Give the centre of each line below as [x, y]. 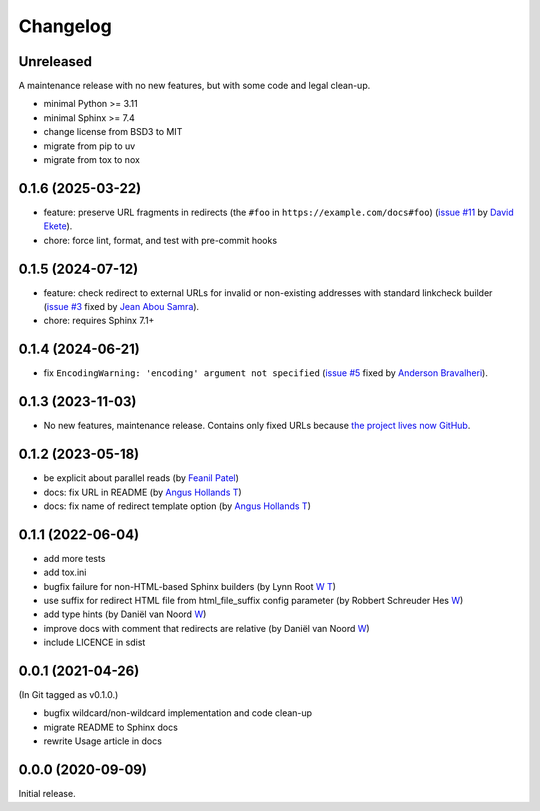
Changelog [65, 26]
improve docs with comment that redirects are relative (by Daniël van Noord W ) [206, 628]
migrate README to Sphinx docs [111, 727]
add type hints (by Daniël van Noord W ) [125, 614]
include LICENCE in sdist [94, 642]
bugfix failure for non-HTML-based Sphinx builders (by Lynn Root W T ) [190, 586]
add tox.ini [65, 572]
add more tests [74, 558]
